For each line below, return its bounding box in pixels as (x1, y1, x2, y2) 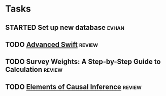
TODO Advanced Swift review (5, 40, 98, 49)
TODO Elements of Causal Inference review (5, 82, 142, 91)
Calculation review (5, 65, 63, 74)
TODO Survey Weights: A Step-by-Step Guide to (5, 58, 161, 66)
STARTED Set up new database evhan (5, 23, 124, 32)
